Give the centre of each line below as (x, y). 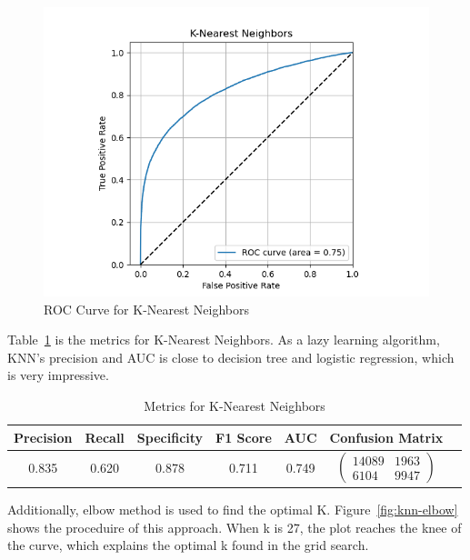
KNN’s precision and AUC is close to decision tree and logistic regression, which (231, 357)
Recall (105, 437)
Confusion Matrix (386, 437)
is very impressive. (58, 375)
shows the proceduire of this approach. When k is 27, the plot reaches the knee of (235, 527)
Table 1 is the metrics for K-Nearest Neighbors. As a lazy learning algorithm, (224, 340)
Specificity (170, 437)
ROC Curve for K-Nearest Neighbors (147, 309)
